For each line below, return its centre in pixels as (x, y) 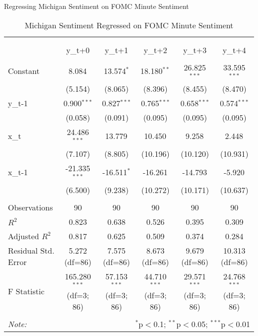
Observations (31, 207)
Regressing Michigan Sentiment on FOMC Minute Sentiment (97, 6)
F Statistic (26, 291)
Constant (24, 70)
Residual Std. (31, 250)
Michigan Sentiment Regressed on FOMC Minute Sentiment (129, 25)
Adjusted (24, 236)
